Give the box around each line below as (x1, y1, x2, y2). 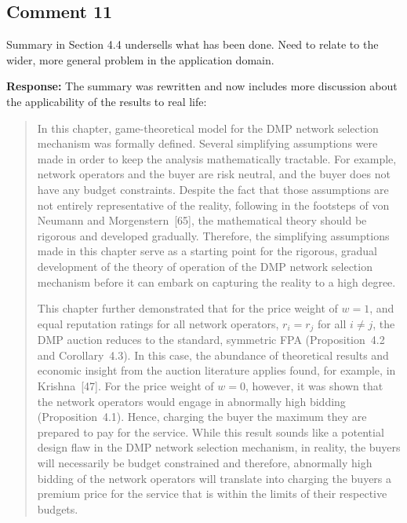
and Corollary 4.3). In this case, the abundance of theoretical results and (37, 346, 389, 363)
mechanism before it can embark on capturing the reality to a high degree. (37, 273, 396, 290)
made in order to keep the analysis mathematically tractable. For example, (37, 150, 397, 166)
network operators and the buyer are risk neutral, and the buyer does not (37, 166, 391, 182)
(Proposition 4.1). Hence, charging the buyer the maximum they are (37, 408, 367, 425)
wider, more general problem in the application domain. (6, 51, 274, 68)
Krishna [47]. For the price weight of (37, 377, 214, 393)
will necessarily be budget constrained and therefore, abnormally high (37, 454, 372, 470)
